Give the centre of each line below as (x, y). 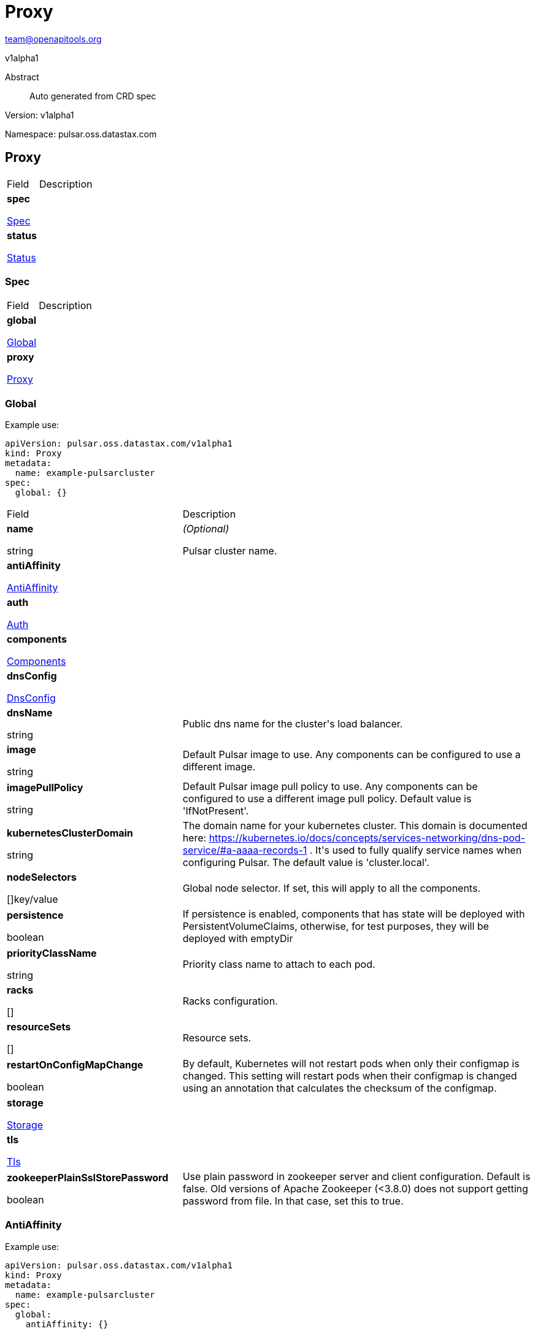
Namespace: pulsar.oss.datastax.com (81, 134)
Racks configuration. (230, 1001)
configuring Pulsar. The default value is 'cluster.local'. (306, 863)
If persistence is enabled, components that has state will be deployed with (354, 914)
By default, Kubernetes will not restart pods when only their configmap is (351, 1064)
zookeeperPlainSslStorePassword (88, 1178)
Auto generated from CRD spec (93, 96)
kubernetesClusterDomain (70, 833)
